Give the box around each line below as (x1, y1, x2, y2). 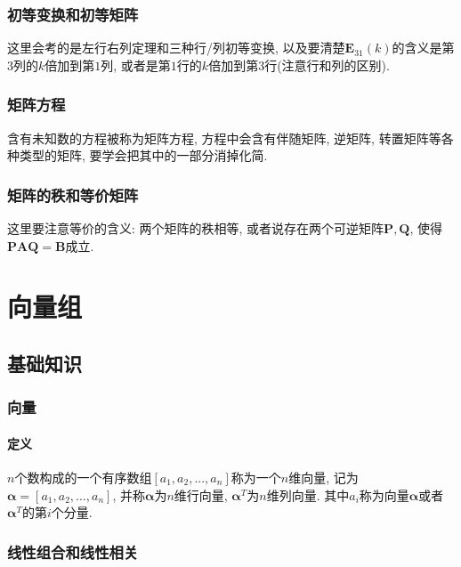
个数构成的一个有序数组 (14, 468, 152, 487)
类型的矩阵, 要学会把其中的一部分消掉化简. (19, 146, 268, 165)
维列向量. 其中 (266, 485, 350, 504)
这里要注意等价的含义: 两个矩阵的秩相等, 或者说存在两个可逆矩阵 (7, 219, 384, 238)
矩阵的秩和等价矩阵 (7, 183, 139, 206)
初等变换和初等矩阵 (7, 3, 139, 25)
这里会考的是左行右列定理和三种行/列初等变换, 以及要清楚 (7, 38, 345, 57)
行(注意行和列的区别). (264, 55, 390, 74)
